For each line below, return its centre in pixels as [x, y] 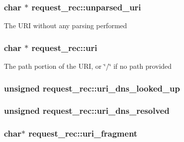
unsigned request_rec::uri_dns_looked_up [92, 88]
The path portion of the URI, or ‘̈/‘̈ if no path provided [88, 66]
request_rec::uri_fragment [83, 133]
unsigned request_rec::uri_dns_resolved [87, 111]
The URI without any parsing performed [66, 25]
